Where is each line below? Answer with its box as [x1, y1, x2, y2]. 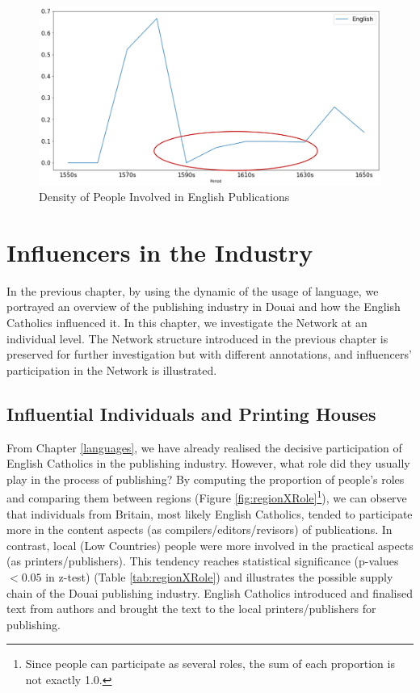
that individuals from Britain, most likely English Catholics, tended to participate [6, 505, 413, 522]
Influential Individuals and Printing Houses [6, 401, 376, 426]
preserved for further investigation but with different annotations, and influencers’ [6, 346, 412, 363]
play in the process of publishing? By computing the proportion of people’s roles [6, 470, 405, 487]
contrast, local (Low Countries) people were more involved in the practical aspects [6, 536, 414, 553]
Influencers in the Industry [6, 235, 313, 268]
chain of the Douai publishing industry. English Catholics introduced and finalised [6, 584, 414, 601]
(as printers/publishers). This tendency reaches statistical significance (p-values [6, 552, 399, 569]
